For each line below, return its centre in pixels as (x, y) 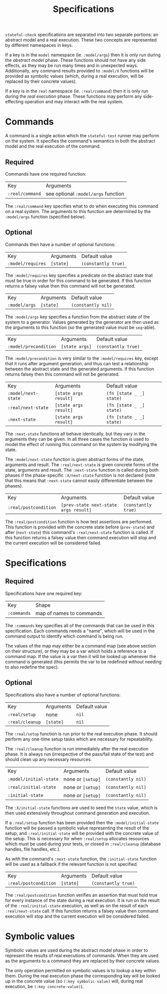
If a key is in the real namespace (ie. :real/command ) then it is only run (77, 91)
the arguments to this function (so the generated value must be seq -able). (81, 327)
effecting (14, 102)
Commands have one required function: (46, 174)
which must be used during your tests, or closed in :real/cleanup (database (83, 844)
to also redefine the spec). (32, 667)
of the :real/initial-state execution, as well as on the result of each (77, 905)
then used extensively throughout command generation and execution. (78, 813)
